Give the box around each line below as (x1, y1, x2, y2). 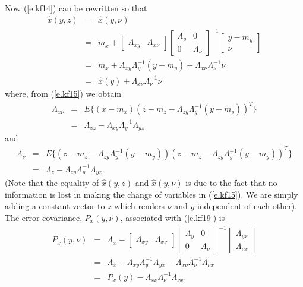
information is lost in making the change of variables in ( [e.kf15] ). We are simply (5, 188, 298, 200)
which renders (114, 200, 165, 212)
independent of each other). (197, 200, 297, 212)
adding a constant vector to (5, 200, 105, 212)
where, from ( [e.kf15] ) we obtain (5, 87, 122, 99)
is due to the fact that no (185, 176, 277, 189)
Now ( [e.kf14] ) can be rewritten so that (5, 2, 147, 14)
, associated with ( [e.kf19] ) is (120, 211, 225, 223)
